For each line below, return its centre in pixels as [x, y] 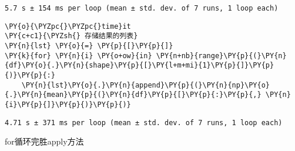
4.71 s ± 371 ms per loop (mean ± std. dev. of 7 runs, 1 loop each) [144, 123]
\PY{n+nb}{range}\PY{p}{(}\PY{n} [221, 56]
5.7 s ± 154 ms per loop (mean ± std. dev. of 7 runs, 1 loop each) [142, 8]
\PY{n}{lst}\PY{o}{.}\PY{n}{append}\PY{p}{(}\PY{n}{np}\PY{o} [146, 85]
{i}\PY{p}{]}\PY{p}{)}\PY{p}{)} [68, 104]
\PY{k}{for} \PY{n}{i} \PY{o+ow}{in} [78, 56]
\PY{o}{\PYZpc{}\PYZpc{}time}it [68, 26]
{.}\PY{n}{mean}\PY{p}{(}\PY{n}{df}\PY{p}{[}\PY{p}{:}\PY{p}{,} [133, 95]
